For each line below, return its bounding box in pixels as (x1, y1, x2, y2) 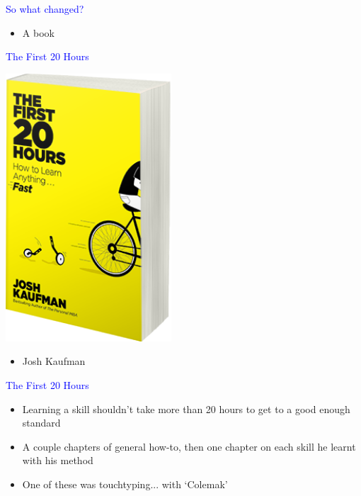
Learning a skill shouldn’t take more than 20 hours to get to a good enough (22, 401, 350, 416)
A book (22, 25, 55, 40)
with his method (22, 453, 93, 468)
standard (22, 415, 61, 430)
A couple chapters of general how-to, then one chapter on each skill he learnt (22, 439, 356, 453)
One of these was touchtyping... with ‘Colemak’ (22, 476, 228, 491)
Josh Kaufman (22, 354, 86, 368)
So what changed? (6, 1, 84, 16)
